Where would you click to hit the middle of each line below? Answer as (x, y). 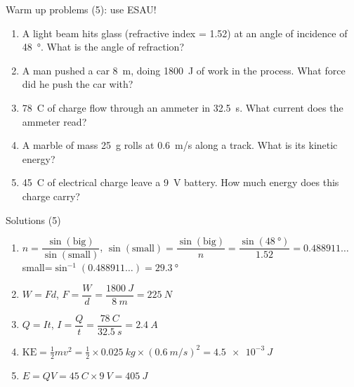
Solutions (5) (33, 219)
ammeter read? (54, 121)
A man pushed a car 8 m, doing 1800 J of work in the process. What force (184, 70)
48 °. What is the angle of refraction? (103, 47)
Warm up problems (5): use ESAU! (81, 9)
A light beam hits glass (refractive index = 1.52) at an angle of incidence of (185, 33)
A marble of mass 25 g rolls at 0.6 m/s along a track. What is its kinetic (180, 145)
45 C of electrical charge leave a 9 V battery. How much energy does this (181, 182)
